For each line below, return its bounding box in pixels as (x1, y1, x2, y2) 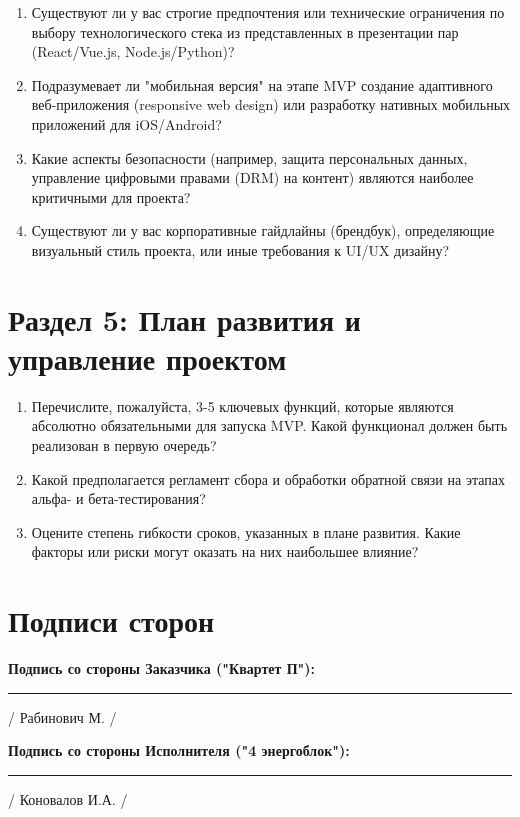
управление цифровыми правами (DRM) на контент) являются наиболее (31, 167, 474, 188)
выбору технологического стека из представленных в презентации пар (31, 21, 459, 42)
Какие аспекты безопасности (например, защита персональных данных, (31, 147, 468, 168)
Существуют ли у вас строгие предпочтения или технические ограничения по (31, 2, 505, 22)
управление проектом (8, 337, 287, 378)
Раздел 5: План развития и (8, 298, 361, 339)
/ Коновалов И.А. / (8, 788, 128, 809)
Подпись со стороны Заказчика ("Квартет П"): (8, 658, 316, 679)
